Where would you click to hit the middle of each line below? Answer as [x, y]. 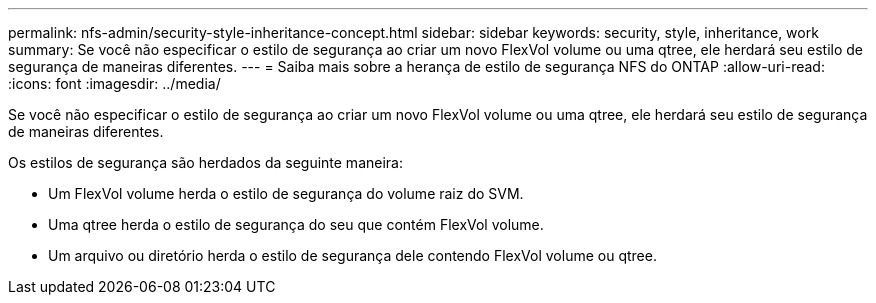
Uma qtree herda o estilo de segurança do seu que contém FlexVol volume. [296, 224]
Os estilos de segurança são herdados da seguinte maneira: [205, 162]
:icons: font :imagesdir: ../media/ [114, 83]
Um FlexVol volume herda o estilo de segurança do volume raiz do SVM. [286, 193]
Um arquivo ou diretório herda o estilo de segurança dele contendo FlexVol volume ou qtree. [352, 255]
